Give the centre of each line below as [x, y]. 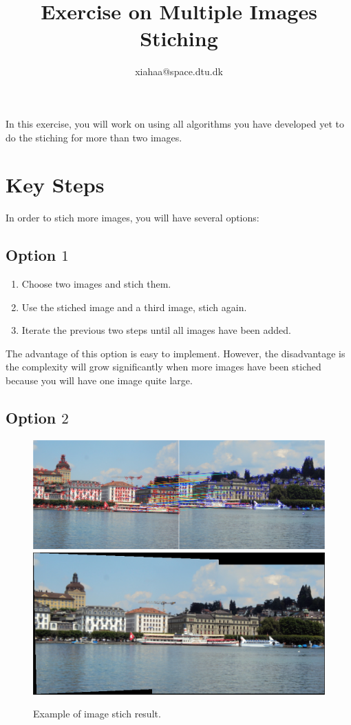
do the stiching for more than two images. [94, 137]
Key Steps [55, 185]
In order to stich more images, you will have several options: [132, 218]
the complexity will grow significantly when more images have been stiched [163, 367]
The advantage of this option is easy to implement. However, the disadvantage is [175, 353]
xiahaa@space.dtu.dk [179, 71]
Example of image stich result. [97, 714]
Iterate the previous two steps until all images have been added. [156, 330]
